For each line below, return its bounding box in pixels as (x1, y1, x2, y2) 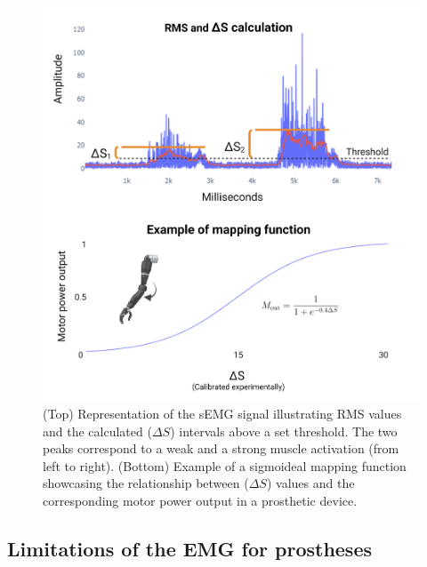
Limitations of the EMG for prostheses (7, 535, 373, 563)
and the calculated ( (43, 421, 152, 440)
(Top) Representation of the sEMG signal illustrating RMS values (43, 404, 402, 423)
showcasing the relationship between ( (43, 474, 249, 492)
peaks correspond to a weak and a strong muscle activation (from (43, 439, 399, 458)
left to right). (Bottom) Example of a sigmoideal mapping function (43, 456, 407, 475)
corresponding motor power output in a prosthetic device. (43, 491, 358, 510)
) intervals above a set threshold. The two (170, 421, 398, 440)
